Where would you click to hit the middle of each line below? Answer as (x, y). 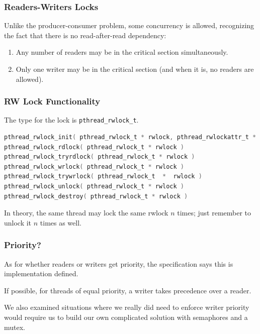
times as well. (61, 222)
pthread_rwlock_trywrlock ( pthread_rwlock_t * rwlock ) (103, 177)
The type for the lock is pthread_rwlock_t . (71, 120)
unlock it (18, 222)
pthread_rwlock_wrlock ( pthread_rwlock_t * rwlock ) (94, 166)
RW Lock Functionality (52, 101)
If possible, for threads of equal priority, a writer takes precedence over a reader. (128, 290)
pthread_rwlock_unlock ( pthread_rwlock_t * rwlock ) (94, 187)
